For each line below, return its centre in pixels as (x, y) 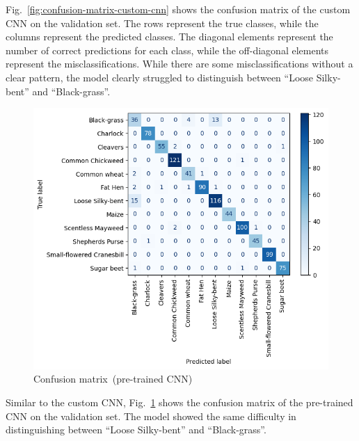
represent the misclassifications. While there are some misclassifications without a (179, 64)
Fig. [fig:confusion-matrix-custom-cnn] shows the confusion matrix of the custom (178, 9)
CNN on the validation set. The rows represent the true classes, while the (162, 23)
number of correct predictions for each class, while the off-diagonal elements (167, 50)
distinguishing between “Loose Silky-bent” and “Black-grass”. (136, 430)
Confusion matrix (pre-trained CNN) (113, 379)
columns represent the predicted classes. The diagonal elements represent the (169, 37)
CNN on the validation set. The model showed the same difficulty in (151, 416)
